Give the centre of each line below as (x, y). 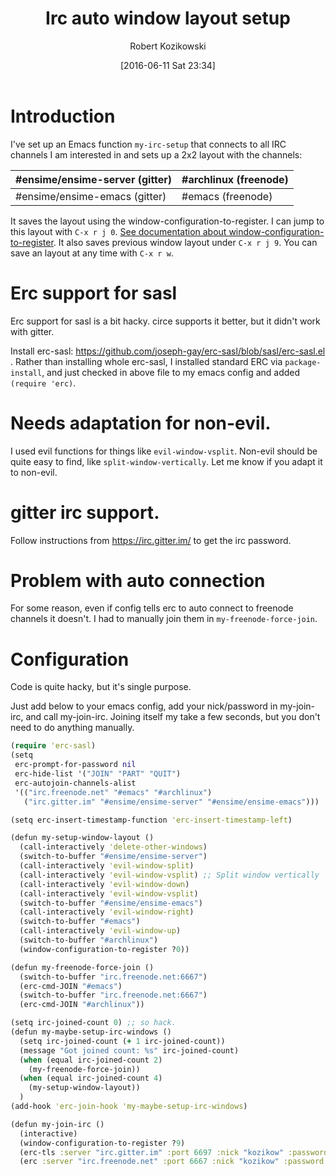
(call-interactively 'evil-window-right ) (107, 912)
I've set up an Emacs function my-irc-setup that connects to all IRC (148, 144)
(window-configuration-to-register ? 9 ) (102, 1143)
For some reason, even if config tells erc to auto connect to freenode (152, 608)
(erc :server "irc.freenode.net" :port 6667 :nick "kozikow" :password (172, 1162)
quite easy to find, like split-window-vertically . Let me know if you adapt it (166, 461)
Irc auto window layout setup (168, 18)
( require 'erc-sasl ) (53, 746)
